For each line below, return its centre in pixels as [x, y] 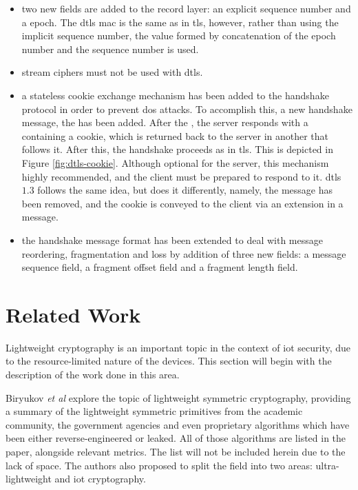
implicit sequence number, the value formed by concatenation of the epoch [179, 35]
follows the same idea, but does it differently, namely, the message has [185, 190]
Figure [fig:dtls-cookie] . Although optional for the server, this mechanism [175, 162]
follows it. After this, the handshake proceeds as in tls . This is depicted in [177, 149]
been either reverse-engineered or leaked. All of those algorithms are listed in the [176, 438]
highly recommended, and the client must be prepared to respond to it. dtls [181, 176]
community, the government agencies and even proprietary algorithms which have [178, 424]
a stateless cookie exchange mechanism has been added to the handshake [175, 95]
